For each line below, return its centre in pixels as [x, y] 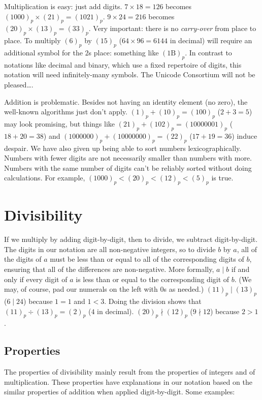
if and [240, 269]
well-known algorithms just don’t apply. [66, 112]
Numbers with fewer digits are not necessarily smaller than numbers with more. [128, 158]
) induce [244, 135]
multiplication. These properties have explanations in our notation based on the [128, 381]
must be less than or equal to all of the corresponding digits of [147, 259]
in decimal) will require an [211, 40]
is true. [222, 178]
